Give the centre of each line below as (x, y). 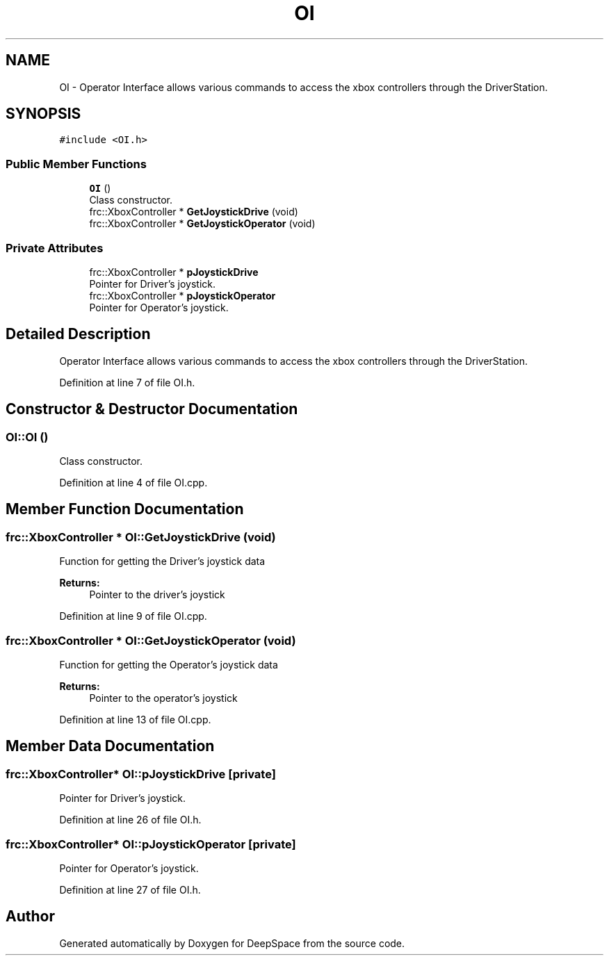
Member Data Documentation (110, 746)
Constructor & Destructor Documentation (152, 409)
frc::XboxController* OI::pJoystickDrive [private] (141, 774)
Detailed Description (78, 334)
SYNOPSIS (43, 114)
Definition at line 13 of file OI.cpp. (135, 719)
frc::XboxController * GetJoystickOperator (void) (202, 224)
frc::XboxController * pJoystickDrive (174, 272)
